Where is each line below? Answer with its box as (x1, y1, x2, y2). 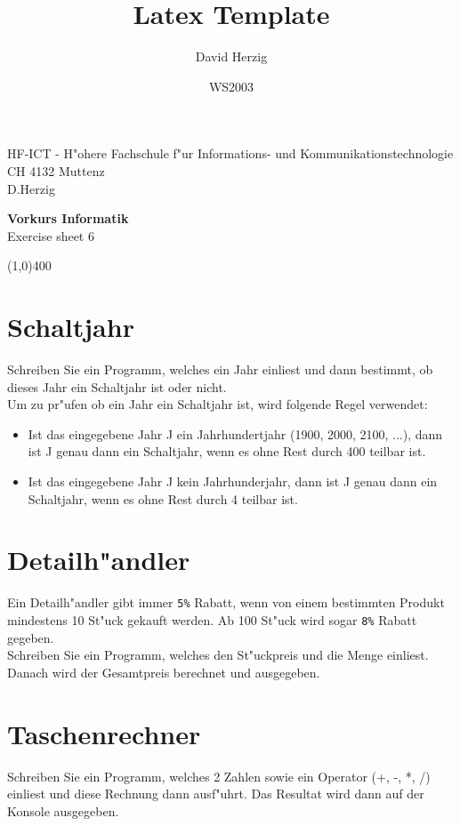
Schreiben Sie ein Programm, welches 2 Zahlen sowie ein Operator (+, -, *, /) (7, 766, 431, 785)
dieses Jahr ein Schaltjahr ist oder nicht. (7, 377, 227, 396)
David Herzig (195, 47, 268, 66)
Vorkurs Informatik (7, 209, 129, 228)
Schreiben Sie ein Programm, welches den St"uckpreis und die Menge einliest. (7, 646, 429, 664)
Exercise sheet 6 (7, 226, 94, 245)
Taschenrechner (7, 715, 201, 751)
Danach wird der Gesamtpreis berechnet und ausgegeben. (7, 662, 320, 681)
